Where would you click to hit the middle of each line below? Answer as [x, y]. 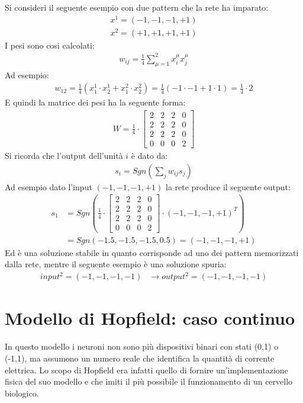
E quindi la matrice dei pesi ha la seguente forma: [95, 102]
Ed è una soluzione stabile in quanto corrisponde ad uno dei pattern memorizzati [152, 252]
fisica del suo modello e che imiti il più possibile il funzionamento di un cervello [149, 381]
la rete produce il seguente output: [228, 186]
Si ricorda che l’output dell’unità [64, 156]
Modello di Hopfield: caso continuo [150, 318]
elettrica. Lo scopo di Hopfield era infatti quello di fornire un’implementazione [146, 370]
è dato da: [149, 156]
